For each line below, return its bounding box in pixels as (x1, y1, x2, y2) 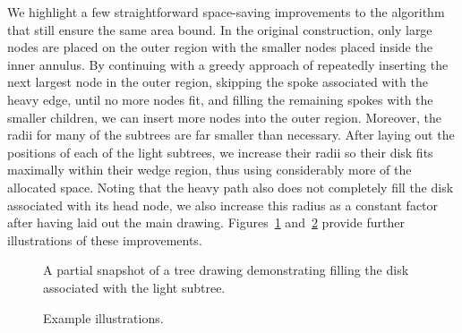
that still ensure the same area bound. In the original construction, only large (7, 20, 432, 38)
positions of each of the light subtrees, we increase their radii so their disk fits (7, 142, 433, 161)
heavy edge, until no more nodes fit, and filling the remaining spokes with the (7, 90, 433, 108)
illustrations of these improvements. (7, 230, 202, 249)
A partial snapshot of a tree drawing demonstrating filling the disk (43, 260, 409, 279)
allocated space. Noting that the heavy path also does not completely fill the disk (7, 177, 454, 196)
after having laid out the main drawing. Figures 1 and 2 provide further (7, 213, 405, 232)
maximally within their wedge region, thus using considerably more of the (7, 160, 412, 179)
